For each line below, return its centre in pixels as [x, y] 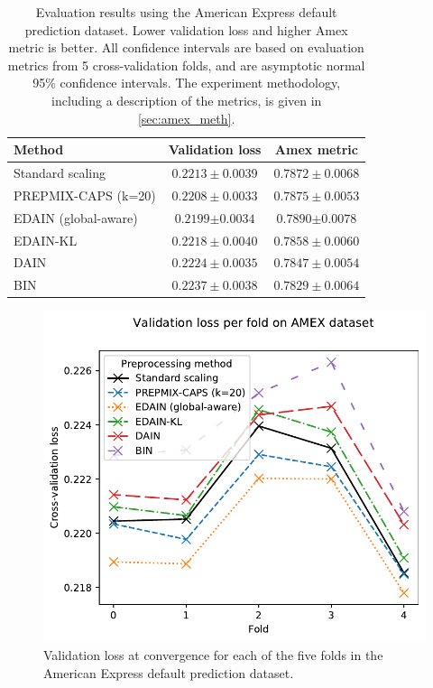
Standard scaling [60, 172]
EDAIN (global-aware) [76, 217]
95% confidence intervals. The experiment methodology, [187, 83]
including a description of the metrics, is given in [186, 100]
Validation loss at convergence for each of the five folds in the [213, 655]
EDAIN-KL [46, 240]
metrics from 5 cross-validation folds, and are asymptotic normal [186, 65]
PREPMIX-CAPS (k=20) [85, 195]
